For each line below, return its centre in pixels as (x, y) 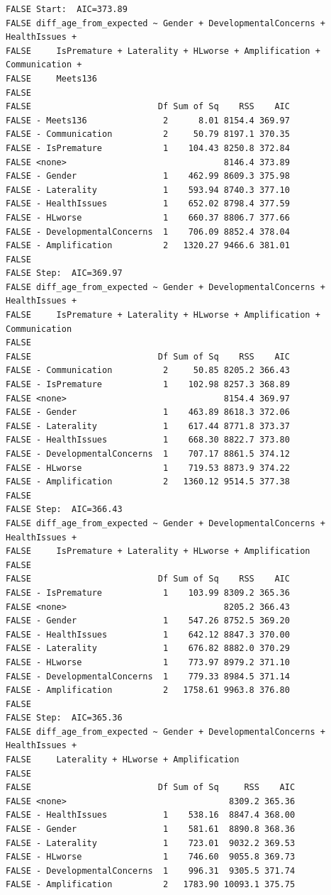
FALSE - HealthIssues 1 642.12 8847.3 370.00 (148, 634)
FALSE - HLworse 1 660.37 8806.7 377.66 (148, 217)
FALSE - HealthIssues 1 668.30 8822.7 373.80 (148, 440)
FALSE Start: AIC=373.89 (67, 9)
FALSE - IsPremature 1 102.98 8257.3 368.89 (148, 385)
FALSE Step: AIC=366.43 (64, 510)
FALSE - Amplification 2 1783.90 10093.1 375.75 (151, 885)
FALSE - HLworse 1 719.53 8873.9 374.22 (148, 468)
